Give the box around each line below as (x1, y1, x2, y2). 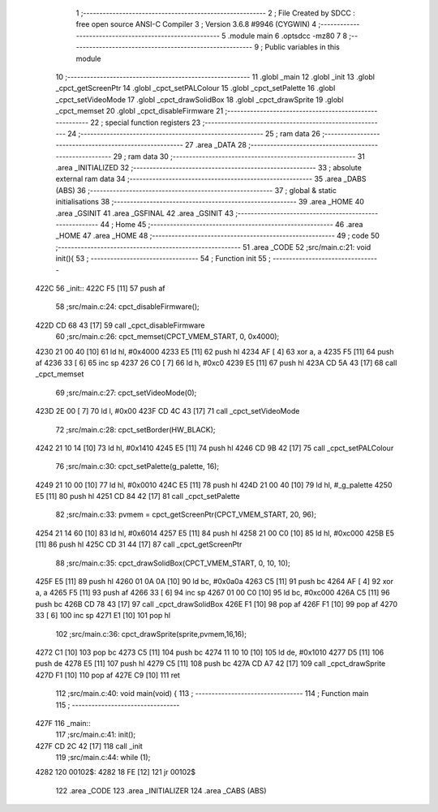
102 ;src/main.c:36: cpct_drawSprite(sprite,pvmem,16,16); (55, 629, 247, 638)
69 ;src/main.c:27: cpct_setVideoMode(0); (55, 388, 197, 397)
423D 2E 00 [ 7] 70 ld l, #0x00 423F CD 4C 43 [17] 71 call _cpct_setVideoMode (35, 406, 300, 416)
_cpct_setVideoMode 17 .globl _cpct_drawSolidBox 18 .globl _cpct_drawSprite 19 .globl (55, 94, 344, 105)
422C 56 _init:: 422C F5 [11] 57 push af (35, 283, 165, 293)
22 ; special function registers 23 (90, 118, 201, 127)
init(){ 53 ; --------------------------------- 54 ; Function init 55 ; (55, 254, 271, 264)
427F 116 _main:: (35, 718, 91, 728)
